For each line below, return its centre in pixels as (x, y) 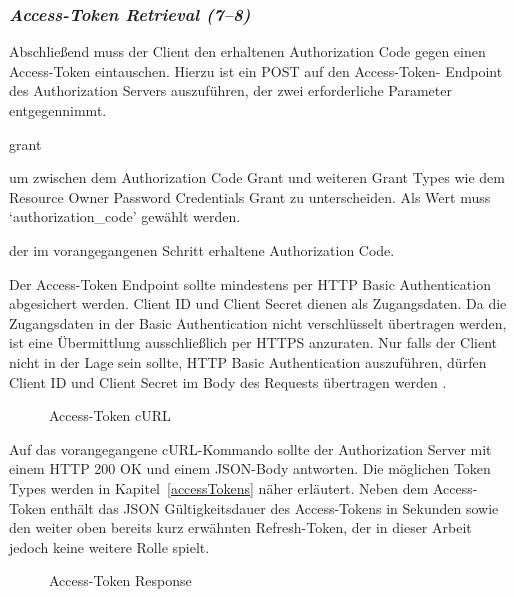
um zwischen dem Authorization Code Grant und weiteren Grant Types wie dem (257, 177)
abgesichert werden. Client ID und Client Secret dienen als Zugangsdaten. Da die (258, 303)
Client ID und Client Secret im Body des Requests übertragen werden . (228, 381)
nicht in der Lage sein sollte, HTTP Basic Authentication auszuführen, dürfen (248, 361)
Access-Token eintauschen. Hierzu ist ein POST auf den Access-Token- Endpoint (256, 70)
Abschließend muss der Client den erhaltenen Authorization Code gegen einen (247, 51)
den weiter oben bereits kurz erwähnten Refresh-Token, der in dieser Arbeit (240, 527)
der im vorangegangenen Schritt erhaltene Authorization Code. (202, 249)
